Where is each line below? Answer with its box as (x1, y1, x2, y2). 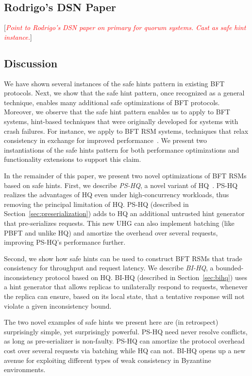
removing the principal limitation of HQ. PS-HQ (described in (4, 199, 189, 209)
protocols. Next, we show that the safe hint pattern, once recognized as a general (4, 88, 245, 98)
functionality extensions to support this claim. (4, 154, 141, 164)
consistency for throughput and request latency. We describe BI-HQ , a (4, 263, 214, 273)
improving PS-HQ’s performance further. (4, 237, 126, 247)
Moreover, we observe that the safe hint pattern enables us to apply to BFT (4, 107, 230, 117)
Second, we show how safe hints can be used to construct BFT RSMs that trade (4, 253, 242, 263)
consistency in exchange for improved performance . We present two (4, 135, 207, 145)
